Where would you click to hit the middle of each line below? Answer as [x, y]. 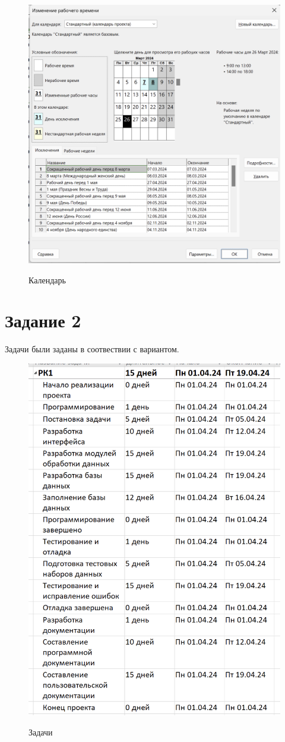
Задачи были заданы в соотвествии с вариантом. [92, 349]
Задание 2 [43, 321]
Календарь [47, 280]
